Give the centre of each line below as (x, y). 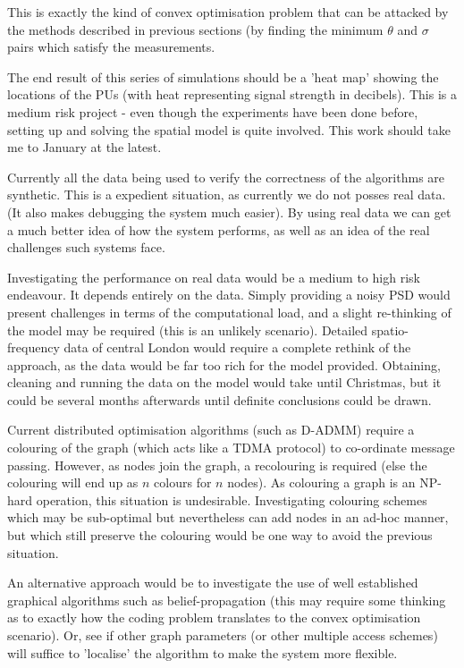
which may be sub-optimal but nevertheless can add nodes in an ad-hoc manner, (228, 517)
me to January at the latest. (84, 147)
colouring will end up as (73, 482)
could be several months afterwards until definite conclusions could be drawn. (219, 399)
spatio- (390, 330)
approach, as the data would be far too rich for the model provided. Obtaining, (224, 364)
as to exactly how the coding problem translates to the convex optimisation (214, 617)
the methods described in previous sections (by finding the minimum (195, 29)
